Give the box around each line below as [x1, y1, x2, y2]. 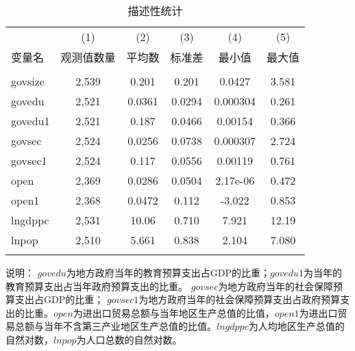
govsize [11, 73, 45, 89]
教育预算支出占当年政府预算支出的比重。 [5, 278, 188, 293]
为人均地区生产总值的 [248, 319, 345, 333]
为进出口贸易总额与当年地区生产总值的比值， [73, 305, 275, 320]
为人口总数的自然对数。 [76, 332, 182, 346]
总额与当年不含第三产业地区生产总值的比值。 [14, 319, 217, 333]
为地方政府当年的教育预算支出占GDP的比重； [66, 265, 270, 279]
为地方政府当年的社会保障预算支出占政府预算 [138, 292, 341, 307]
